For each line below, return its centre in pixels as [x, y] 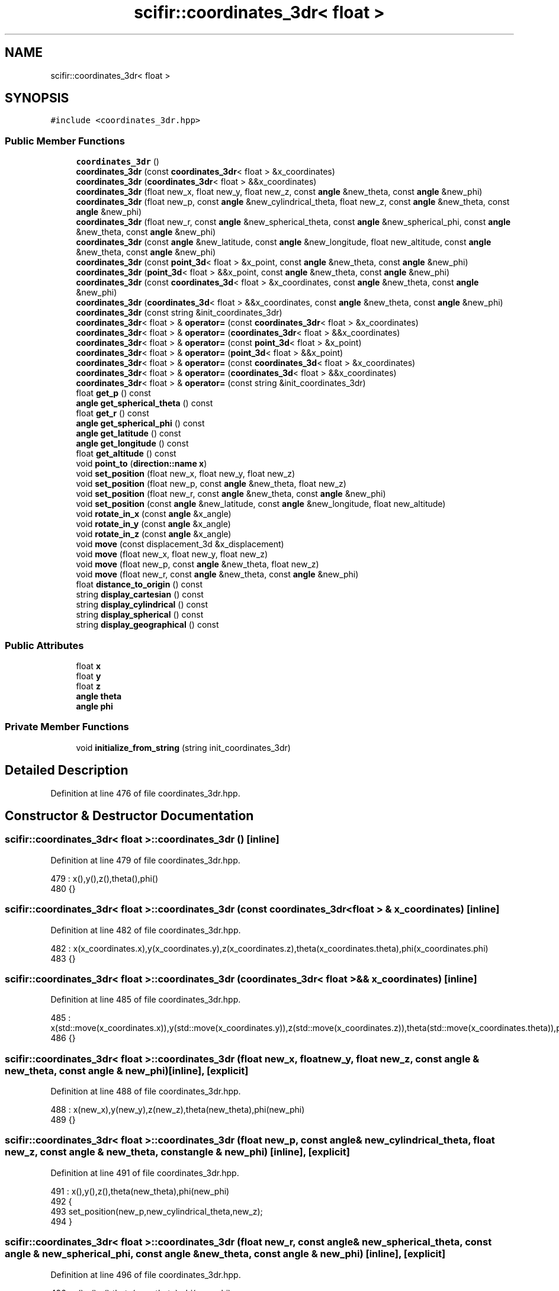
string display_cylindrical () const [142, 605]
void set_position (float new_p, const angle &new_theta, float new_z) [211, 484]
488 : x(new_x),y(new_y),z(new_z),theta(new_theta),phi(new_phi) [178, 1109]
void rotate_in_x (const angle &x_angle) [154, 514]
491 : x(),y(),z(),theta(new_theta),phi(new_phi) [140, 1191]
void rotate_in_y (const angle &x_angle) [153, 524]
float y [89, 676]
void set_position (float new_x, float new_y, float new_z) [186, 474]
